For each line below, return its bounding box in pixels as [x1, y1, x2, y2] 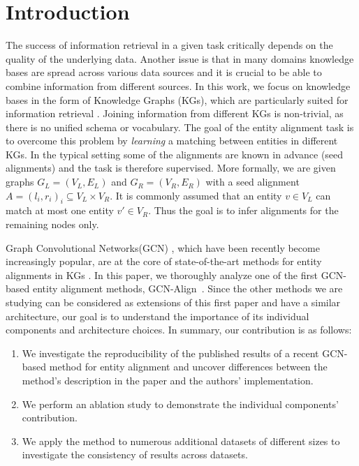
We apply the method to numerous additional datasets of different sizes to [22, 433, 340, 448]
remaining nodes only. [6, 217, 99, 232]
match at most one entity [6, 203, 114, 218]
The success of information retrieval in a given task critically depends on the [6, 38, 333, 52]
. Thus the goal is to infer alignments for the [148, 203, 339, 218]
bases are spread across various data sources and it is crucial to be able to [6, 65, 322, 80]
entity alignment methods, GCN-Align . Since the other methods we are [32, 281, 343, 296]
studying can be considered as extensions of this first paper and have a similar [6, 295, 341, 310]
